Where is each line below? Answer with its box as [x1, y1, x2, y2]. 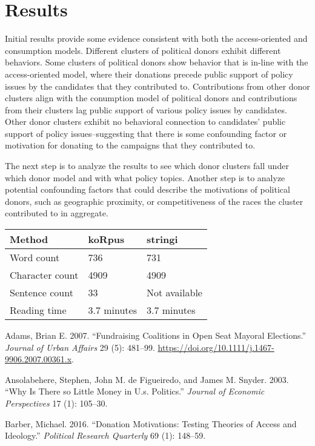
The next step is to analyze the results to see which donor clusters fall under [5, 159, 289, 172]
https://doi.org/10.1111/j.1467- [157, 341, 274, 353]
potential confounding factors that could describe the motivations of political [5, 183, 290, 196]
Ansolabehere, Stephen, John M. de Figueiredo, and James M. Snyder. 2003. [5, 373, 289, 385]
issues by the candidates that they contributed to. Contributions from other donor [5, 79, 310, 92]
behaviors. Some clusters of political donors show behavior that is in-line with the [5, 56, 308, 68]
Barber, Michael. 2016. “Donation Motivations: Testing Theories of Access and [5, 417, 297, 430]
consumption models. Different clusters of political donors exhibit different [5, 44, 281, 56]
